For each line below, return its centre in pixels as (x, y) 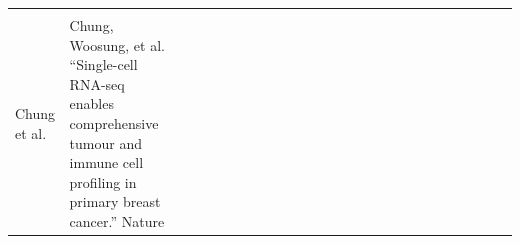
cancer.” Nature (117, 220)
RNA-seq (97, 83)
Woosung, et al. (117, 44)
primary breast (115, 201)
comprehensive (114, 122)
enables (91, 103)
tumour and (105, 142)
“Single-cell (103, 64)
